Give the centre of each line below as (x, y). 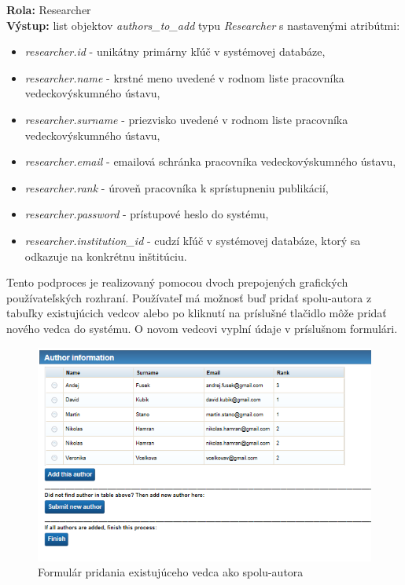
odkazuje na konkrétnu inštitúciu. (106, 256)
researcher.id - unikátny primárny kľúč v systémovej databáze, (175, 51)
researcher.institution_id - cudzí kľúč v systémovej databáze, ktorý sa (193, 240)
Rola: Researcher (49, 9)
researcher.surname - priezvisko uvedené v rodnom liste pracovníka (186, 119)
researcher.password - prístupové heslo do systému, (147, 214)
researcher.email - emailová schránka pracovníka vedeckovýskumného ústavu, (210, 161)
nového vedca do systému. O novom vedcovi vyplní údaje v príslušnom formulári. (202, 328)
